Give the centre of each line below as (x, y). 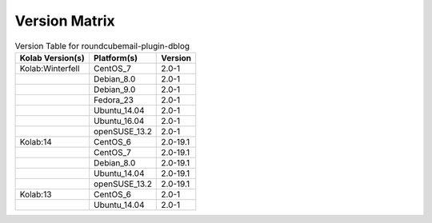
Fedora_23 (113, 100)
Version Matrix (65, 21)
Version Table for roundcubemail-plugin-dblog (102, 46)
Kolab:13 (36, 194)
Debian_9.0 (114, 90)
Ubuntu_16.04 (119, 121)
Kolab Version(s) (52, 58)
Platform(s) (115, 58)
